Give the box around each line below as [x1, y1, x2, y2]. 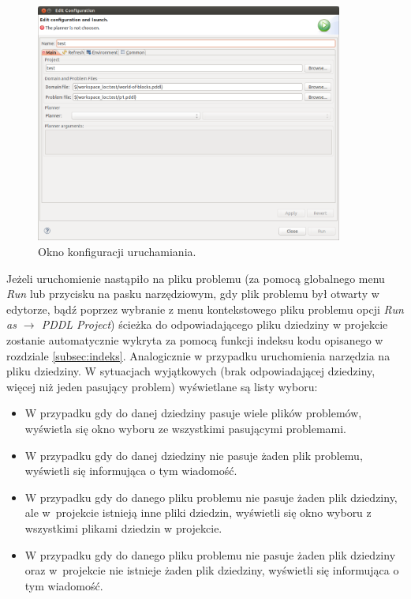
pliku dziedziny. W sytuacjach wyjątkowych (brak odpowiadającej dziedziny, [6, 363, 376, 379]
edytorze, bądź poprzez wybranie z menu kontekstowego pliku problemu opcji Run [6, 300, 404, 317]
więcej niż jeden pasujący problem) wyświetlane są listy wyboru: [6, 378, 318, 394]
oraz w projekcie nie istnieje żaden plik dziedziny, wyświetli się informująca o [24, 562, 399, 578]
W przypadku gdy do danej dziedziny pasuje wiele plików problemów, [24, 405, 362, 421]
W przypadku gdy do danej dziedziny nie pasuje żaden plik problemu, [24, 446, 363, 463]
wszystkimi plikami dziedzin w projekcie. [24, 519, 222, 536]
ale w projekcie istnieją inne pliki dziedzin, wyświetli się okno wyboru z [24, 504, 372, 521]
